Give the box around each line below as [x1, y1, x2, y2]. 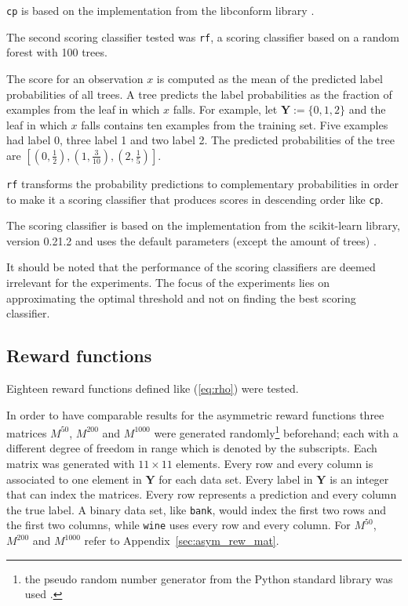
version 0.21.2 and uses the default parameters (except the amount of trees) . [6, 232, 377, 249]
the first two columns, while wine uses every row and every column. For [6, 517, 351, 533]
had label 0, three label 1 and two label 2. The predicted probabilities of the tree [6, 132, 395, 148]
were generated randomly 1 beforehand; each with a [154, 423, 399, 441]
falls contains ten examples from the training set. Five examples [81, 116, 388, 132]
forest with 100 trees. [6, 44, 107, 60]
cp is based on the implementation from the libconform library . [6, 2, 315, 18]
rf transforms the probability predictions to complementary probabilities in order [6, 175, 399, 191]
